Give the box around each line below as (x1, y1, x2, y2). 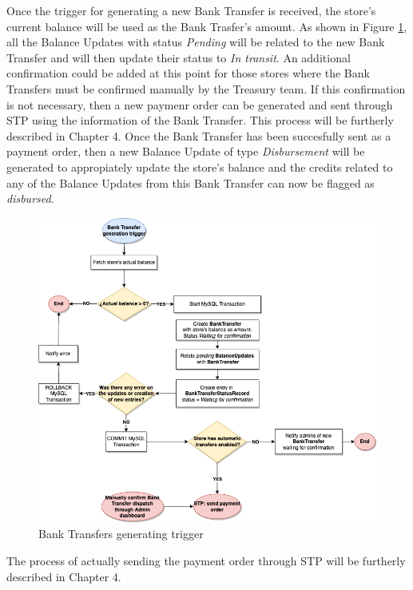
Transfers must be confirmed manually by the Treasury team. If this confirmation (6, 80, 406, 97)
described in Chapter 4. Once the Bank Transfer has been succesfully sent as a (6, 127, 391, 144)
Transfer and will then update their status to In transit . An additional (6, 49, 351, 65)
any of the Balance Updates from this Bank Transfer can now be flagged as (6, 174, 375, 191)
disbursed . (6, 190, 54, 207)
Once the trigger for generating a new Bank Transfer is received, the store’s (6, 2, 376, 18)
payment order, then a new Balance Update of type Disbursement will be (6, 143, 365, 160)
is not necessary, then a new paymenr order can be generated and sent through (6, 96, 393, 113)
